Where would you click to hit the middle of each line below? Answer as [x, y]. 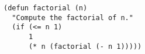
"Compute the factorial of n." [72, 18]
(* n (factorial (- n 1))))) [85, 46]
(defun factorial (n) [46, 8]
